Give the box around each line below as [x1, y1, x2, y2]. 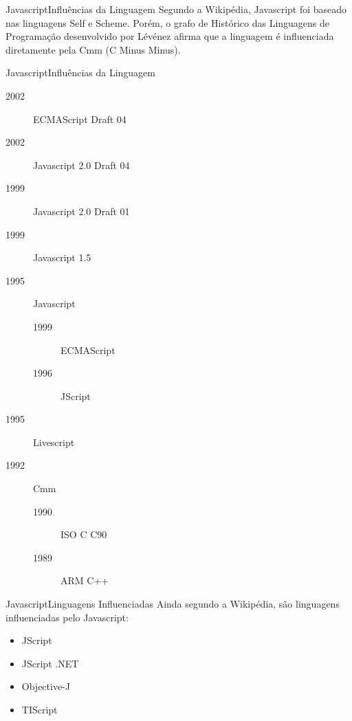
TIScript [21, 702, 58, 716]
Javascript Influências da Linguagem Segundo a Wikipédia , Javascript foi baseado [5, 2, 347, 16]
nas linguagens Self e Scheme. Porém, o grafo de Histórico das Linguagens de [5, 15, 330, 30]
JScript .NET [21, 656, 79, 670]
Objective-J [21, 679, 70, 694]
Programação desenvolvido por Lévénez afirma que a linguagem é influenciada [5, 29, 334, 43]
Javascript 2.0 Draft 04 [33, 157, 130, 172]
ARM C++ [60, 573, 109, 588]
